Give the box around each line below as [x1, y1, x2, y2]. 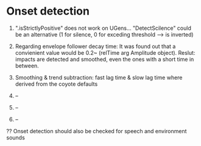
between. [15, 62, 40, 69]
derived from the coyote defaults [15, 80, 98, 88]
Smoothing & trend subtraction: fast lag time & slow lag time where [15, 74, 183, 81]
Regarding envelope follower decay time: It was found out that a [15, 43, 176, 50]
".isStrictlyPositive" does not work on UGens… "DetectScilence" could [15, 24, 192, 32]
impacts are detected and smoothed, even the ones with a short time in [15, 55, 194, 63]
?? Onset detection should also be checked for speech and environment [6, 127, 187, 134]
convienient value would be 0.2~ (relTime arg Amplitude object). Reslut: [15, 49, 196, 56]
